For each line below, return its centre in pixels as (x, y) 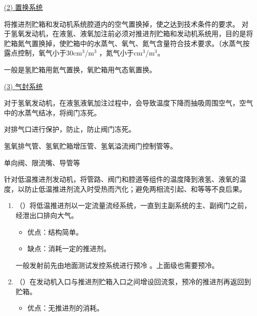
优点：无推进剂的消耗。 (65, 308)
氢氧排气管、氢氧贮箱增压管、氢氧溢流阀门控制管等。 (90, 145)
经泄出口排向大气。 (47, 215)
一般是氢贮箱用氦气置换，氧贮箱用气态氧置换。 (80, 69)
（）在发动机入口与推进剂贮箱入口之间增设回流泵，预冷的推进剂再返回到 (133, 282)
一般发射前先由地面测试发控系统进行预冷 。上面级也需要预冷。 (117, 265)
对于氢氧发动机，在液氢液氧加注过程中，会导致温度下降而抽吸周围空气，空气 (128, 103)
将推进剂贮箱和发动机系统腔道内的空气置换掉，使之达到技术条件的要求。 (122, 24)
